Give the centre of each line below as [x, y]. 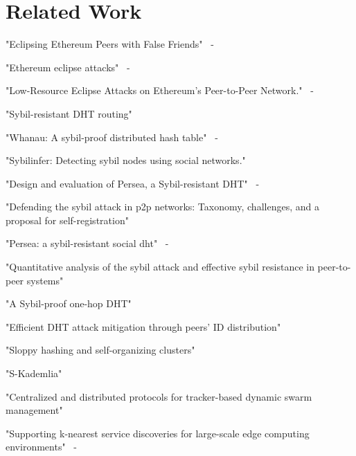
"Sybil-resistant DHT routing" [69, 113]
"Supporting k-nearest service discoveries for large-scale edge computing [158, 433]
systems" [45, 280]
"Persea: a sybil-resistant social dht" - [87, 243]
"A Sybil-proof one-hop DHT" [69, 303]
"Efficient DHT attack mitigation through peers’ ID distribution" [143, 326]
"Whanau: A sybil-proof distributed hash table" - [112, 137]
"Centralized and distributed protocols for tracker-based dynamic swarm [159, 396]
